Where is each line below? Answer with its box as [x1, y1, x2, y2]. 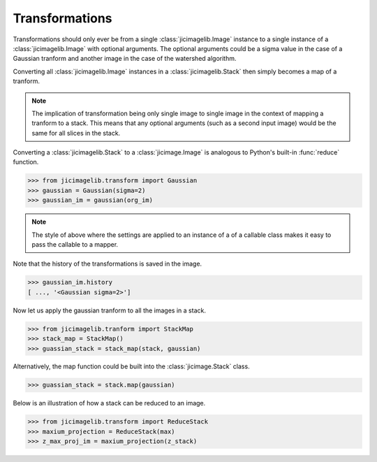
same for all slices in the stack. [31, 129, 121, 137]
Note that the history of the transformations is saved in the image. [13, 259, 202, 268]
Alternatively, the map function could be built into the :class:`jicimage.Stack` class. [13, 362, 251, 370]
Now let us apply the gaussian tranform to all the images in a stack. [13, 306, 206, 315]
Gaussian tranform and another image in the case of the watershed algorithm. [13, 55, 237, 63]
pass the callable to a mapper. [31, 240, 119, 248]
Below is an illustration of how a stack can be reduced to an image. [13, 399, 206, 407]
